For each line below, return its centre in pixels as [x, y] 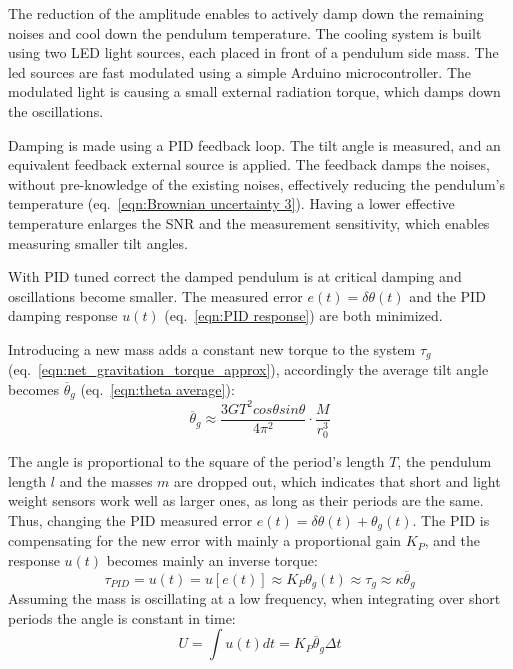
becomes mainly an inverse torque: [212, 559]
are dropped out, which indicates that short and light [337, 480]
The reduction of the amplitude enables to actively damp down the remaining [246, 13]
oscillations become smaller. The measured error [155, 295]
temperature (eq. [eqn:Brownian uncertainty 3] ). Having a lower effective [231, 203]
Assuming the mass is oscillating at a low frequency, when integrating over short [254, 598]
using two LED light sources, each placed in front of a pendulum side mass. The [253, 52]
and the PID [447, 295]
